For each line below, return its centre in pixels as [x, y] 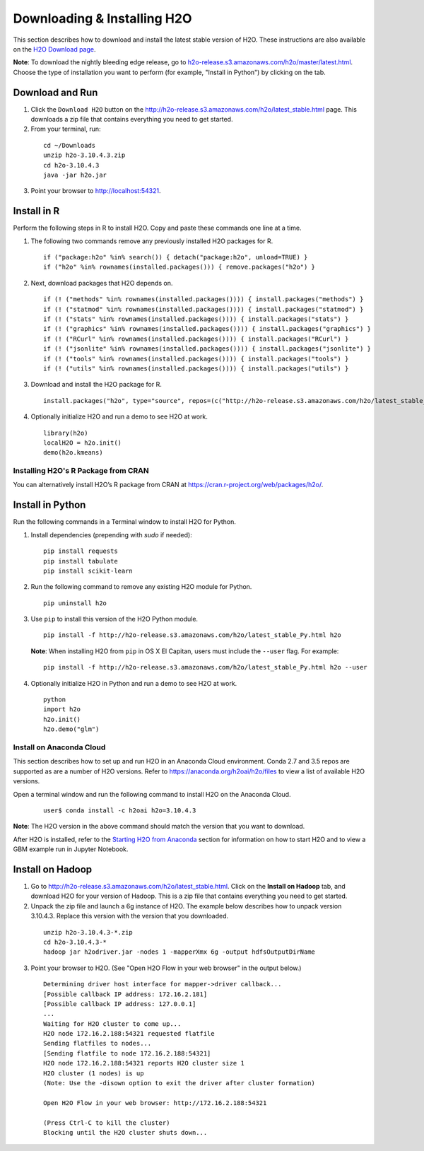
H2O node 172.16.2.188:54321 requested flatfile [129, 1034]
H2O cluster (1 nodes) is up [94, 1073]
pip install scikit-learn [88, 571]
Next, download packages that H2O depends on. [102, 283]
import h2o [62, 709]
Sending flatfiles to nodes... [98, 1044]
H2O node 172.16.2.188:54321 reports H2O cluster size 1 [144, 1063]
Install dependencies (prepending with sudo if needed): [111, 534]
